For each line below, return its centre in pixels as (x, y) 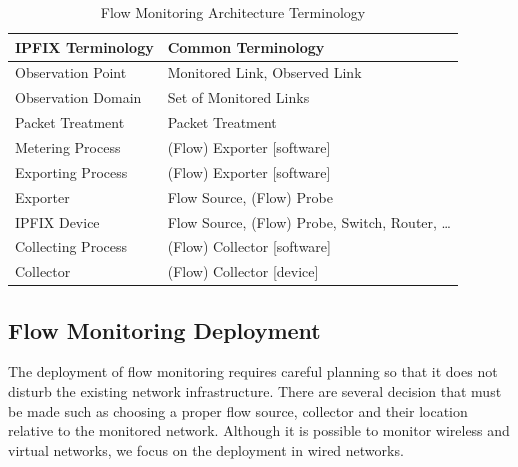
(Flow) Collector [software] (249, 246)
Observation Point (71, 72)
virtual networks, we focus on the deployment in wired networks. (206, 449)
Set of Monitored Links (238, 97)
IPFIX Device (57, 221)
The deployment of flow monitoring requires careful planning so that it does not (253, 371)
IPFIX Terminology (84, 46)
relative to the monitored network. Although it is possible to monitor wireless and (259, 430)
